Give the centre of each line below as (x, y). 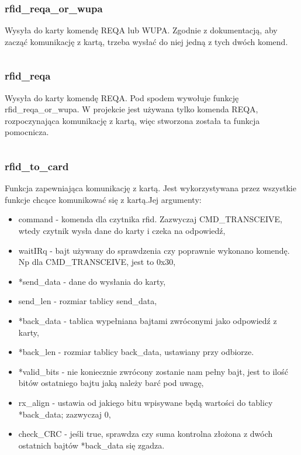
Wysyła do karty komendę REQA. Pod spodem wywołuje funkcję (122, 97)
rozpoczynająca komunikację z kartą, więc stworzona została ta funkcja (132, 120)
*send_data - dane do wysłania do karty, (92, 281)
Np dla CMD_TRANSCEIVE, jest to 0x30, (97, 262)
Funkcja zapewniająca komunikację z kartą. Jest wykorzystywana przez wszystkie (150, 188)
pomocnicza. (27, 132)
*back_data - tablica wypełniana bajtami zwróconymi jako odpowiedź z (148, 320)
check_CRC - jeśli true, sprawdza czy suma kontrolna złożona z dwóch (146, 434)
